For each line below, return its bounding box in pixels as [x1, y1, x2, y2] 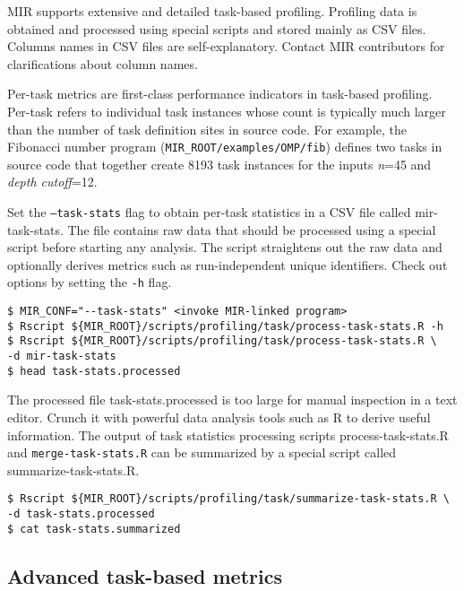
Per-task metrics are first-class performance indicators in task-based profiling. [7, 84, 433, 103]
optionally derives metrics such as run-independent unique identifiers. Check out [7, 255, 448, 274]
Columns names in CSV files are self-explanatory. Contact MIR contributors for [7, 37, 445, 56]
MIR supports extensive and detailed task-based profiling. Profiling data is [7, 2, 417, 20]
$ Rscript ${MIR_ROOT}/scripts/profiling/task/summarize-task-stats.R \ [7, 492, 450, 506]
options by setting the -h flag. [7, 273, 172, 291]
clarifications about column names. [7, 54, 198, 73]
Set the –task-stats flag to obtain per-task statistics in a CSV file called [7, 203, 411, 221]
